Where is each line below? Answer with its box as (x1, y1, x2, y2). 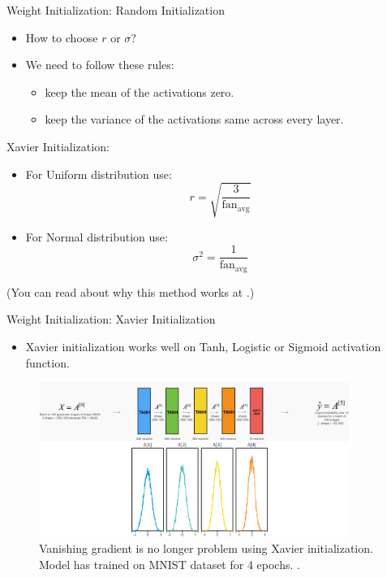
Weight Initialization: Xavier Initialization (6, 311, 216, 328)
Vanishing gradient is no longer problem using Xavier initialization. (39, 540, 373, 557)
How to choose (25, 28, 98, 46)
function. (25, 354, 70, 371)
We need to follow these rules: (25, 56, 174, 73)
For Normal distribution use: (25, 228, 168, 245)
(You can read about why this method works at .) (6, 283, 255, 300)
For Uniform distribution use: (25, 165, 172, 182)
